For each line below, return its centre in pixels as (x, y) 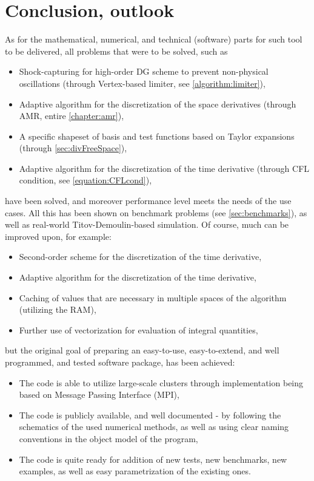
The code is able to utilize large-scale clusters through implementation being (161, 382)
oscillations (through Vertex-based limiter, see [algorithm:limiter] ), (142, 83)
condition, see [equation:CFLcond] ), (85, 180)
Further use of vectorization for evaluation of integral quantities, (139, 329)
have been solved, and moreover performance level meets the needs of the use (148, 201)
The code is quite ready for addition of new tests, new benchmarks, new (153, 459)
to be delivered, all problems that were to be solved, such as (116, 51)
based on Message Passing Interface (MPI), (99, 394)
